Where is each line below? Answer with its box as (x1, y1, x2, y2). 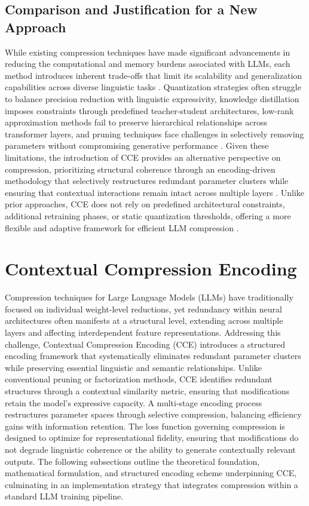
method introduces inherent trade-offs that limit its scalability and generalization (5, 69, 302, 81)
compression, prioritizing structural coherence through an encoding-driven (5, 162, 276, 175)
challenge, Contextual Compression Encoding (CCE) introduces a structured (5, 338, 286, 350)
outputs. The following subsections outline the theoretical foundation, (5, 455, 260, 467)
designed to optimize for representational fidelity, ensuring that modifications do (5, 431, 299, 444)
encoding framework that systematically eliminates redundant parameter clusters (5, 349, 301, 362)
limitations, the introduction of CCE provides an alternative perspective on (5, 151, 281, 163)
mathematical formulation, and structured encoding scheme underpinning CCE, (5, 467, 297, 479)
